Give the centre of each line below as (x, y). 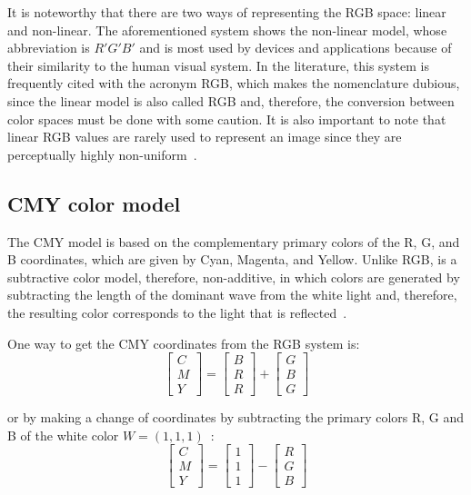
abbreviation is (49, 48)
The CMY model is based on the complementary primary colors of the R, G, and (234, 241)
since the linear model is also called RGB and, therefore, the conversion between (231, 100)
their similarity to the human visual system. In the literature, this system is (218, 65)
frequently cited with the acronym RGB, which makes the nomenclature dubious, (234, 83)
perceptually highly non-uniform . (102, 154)
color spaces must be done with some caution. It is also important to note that (227, 119)
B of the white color (63, 435)
